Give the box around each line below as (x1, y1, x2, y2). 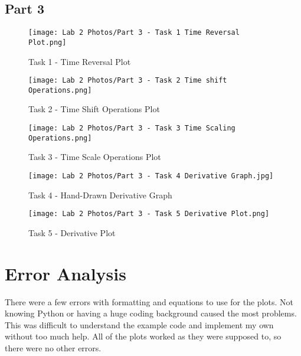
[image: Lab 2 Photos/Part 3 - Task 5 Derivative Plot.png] (28, 210, 270, 218)
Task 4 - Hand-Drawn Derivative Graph (28, 188, 172, 201)
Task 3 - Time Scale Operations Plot (28, 151, 161, 163)
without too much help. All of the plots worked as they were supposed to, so (5, 330, 282, 342)
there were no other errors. (5, 341, 102, 354)
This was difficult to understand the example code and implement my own (5, 318, 274, 331)
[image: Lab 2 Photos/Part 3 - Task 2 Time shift (28, 76, 227, 85)
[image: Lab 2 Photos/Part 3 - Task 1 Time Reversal (28, 28, 240, 37)
